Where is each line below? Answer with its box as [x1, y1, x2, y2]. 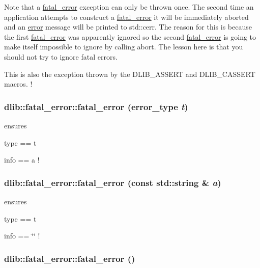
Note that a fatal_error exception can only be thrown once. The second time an [4, 2, 254, 12]
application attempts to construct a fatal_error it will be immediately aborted [4, 11, 249, 22]
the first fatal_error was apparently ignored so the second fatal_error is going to [4, 31, 256, 42]
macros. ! [4, 78, 33, 89]
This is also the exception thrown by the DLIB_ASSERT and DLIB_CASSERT [4, 68, 255, 79]
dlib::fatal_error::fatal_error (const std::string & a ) [4, 176, 221, 189]
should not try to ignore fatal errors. [4, 51, 118, 62]
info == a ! [4, 154, 40, 165]
